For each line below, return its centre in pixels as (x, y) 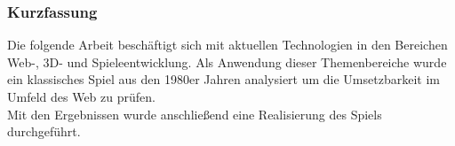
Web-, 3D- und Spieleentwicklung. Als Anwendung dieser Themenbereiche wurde (227, 61)
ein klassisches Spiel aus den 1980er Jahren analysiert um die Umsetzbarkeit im (224, 79)
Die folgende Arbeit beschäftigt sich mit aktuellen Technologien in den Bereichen (227, 45)
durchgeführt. (44, 131)
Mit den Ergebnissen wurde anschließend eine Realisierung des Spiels (195, 114)
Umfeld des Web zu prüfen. (81, 96)
